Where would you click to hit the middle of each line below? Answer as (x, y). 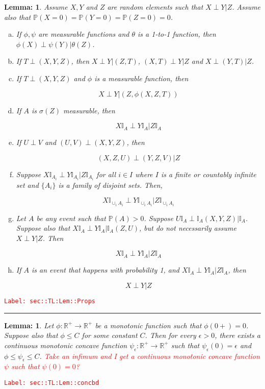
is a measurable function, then (141, 78)
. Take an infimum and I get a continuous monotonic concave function (150, 356)
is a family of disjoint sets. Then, (110, 185)
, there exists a (237, 335)
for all (106, 174)
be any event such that (71, 218)
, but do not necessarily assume (188, 228)
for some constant (110, 335)
